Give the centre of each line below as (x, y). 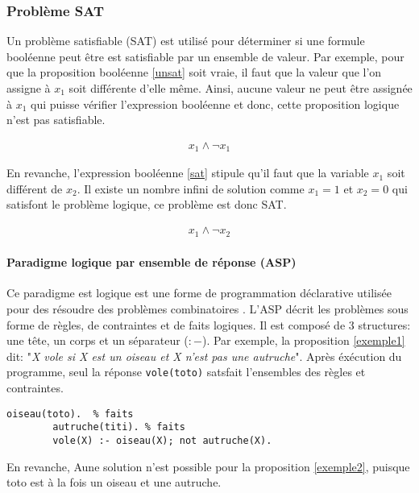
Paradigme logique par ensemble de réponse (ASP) (151, 262)
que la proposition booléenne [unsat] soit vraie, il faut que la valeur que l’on (194, 72)
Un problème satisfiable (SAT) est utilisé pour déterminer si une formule (186, 41)
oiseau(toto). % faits (70, 414)
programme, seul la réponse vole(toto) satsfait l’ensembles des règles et (186, 372)
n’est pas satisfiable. (56, 120)
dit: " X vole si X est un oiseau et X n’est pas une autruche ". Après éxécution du (204, 356)
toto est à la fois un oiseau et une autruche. (114, 482)
